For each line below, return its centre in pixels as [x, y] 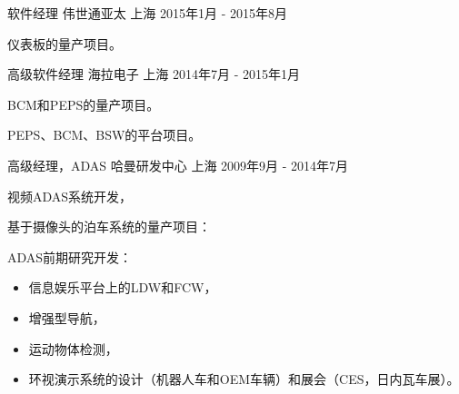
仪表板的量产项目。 [65, 43]
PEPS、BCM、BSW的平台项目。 [105, 135]
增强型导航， [67, 317]
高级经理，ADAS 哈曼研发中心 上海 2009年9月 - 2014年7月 [178, 165]
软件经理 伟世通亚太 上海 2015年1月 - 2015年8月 [148, 13]
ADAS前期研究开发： [70, 256]
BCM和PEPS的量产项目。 [84, 104]
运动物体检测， [73, 348]
